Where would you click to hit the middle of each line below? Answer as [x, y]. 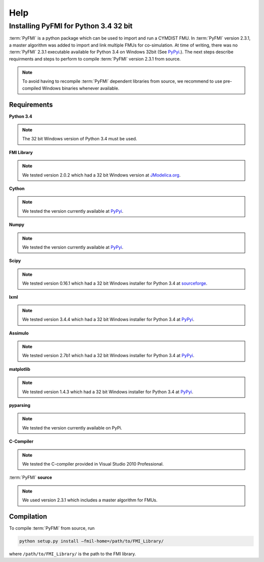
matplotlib [20, 369]
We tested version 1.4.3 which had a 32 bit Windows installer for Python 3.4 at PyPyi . [108, 392]
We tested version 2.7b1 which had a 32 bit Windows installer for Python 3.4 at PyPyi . [108, 356]
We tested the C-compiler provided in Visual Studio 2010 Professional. [93, 464]
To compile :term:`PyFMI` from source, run [52, 528]
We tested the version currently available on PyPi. [72, 427]
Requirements [31, 104]
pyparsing [20, 405]
